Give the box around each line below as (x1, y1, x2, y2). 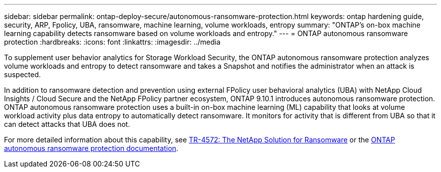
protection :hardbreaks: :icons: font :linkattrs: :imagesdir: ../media (4, 38, 220, 46)
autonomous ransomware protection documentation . (4, 144, 179, 152)
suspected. (4, 70, 41, 79)
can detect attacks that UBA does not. (4, 120, 130, 128)
